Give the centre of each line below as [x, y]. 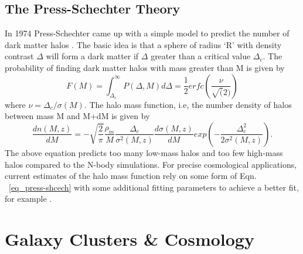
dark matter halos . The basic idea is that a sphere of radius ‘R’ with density [143, 44]
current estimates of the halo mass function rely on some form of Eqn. [131, 176]
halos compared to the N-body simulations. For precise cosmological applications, [151, 164]
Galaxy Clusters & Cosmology [130, 239]
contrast [19, 56]
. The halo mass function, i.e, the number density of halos [188, 104]
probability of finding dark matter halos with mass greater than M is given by [145, 67]
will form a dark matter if [92, 56]
